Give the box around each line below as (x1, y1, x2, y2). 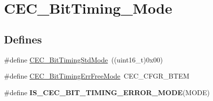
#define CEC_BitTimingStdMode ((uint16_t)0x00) (4, 54, 163, 64)
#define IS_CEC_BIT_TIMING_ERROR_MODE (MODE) (4, 87, 210, 97)
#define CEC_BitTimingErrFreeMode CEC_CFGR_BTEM (4, 71, 189, 81)
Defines (4, 31, 42, 46)
